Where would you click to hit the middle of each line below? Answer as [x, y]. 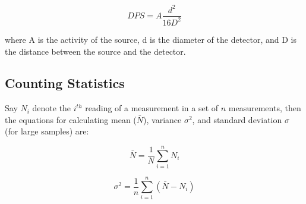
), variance [163, 119]
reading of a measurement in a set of [152, 108]
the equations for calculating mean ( [71, 119]
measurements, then [265, 108]
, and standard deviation [237, 119]
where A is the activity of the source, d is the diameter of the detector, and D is [151, 39]
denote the [52, 108]
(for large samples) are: [47, 131]
